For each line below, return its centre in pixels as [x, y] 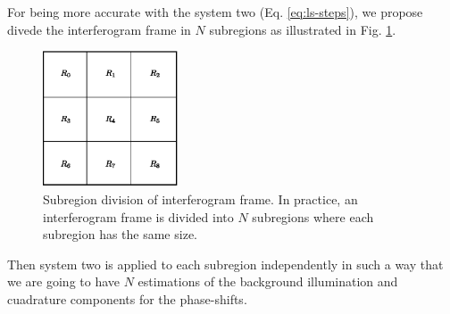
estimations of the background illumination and [268, 281]
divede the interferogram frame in [99, 29]
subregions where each [313, 216]
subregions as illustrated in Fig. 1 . [303, 29]
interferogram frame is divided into [138, 216]
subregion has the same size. [120, 234]
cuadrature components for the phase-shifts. [127, 298]
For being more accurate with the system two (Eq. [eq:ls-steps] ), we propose [215, 12]
